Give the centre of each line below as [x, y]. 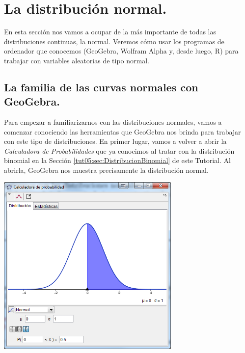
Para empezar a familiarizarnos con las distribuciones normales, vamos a [113, 122]
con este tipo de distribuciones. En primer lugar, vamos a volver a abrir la [115, 141]
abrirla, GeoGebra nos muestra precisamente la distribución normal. [106, 170]
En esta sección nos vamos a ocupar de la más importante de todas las [110, 32]
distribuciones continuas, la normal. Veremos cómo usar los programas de [114, 41]
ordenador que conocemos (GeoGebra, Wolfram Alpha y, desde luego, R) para [121, 51]
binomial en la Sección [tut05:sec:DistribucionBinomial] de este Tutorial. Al [117, 160]
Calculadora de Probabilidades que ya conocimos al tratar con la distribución [119, 150]
